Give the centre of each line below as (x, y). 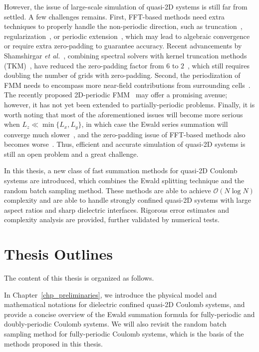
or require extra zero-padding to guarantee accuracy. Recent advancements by (123, 46)
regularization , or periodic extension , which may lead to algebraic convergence (127, 36)
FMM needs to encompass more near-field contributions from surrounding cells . (127, 85)
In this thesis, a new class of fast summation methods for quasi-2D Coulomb (121, 171)
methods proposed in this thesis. (53, 343)
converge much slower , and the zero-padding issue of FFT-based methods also (125, 134)
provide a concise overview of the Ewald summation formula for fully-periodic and (129, 314)
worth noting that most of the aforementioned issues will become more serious (124, 114)
